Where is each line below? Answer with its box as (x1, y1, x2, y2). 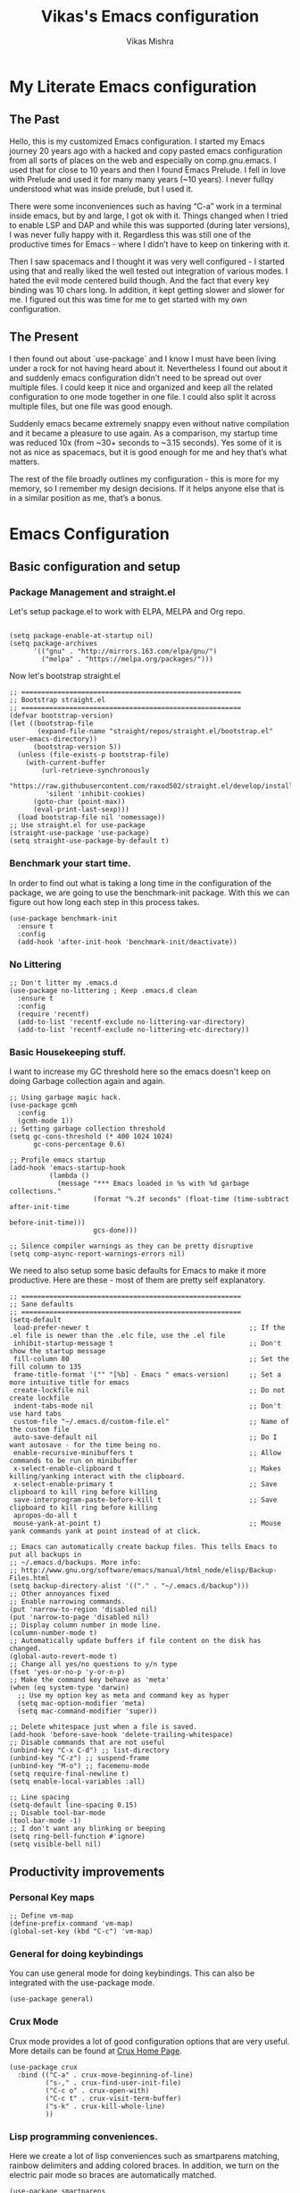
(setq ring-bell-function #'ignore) (9, 1832, 146, 1842)
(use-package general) (9, 1994, 94, 2004)
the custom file (9, 1425, 70, 1435)
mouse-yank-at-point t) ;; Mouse (12, 1519, 281, 1528)
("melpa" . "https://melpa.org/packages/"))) (41, 655, 214, 664)
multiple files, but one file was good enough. (9, 401, 173, 411)
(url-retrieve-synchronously (41, 766, 150, 775)
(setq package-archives (9, 639, 98, 648)
